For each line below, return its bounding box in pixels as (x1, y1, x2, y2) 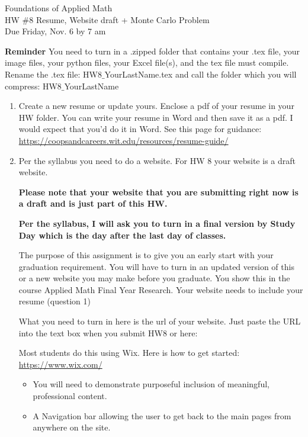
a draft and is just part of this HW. (18, 197, 168, 210)
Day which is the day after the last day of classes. (18, 229, 226, 241)
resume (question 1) (18, 295, 91, 307)
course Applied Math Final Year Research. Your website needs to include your (18, 283, 303, 295)
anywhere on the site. (33, 421, 111, 433)
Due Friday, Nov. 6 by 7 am (5, 25, 106, 37)
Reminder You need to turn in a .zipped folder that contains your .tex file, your (5, 44, 300, 57)
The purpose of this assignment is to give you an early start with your (18, 249, 274, 261)
